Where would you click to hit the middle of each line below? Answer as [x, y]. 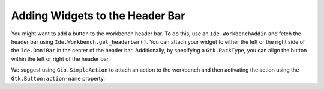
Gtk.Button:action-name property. [58, 78]
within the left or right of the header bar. [61, 59]
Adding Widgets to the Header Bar [98, 16]
